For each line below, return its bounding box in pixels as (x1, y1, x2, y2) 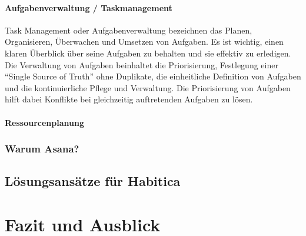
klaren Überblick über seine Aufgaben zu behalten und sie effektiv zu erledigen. (5, 46, 291, 59)
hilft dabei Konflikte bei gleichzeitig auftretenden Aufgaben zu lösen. (5, 93, 253, 105)
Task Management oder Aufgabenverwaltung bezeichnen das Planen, (5, 24, 252, 36)
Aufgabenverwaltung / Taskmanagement (5, 1, 172, 14)
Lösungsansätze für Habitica (5, 172, 181, 190)
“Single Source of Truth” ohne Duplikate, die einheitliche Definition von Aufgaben (5, 70, 301, 82)
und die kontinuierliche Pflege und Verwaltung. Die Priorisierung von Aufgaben (5, 81, 291, 94)
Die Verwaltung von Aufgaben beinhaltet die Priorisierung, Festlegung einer (5, 58, 278, 71)
